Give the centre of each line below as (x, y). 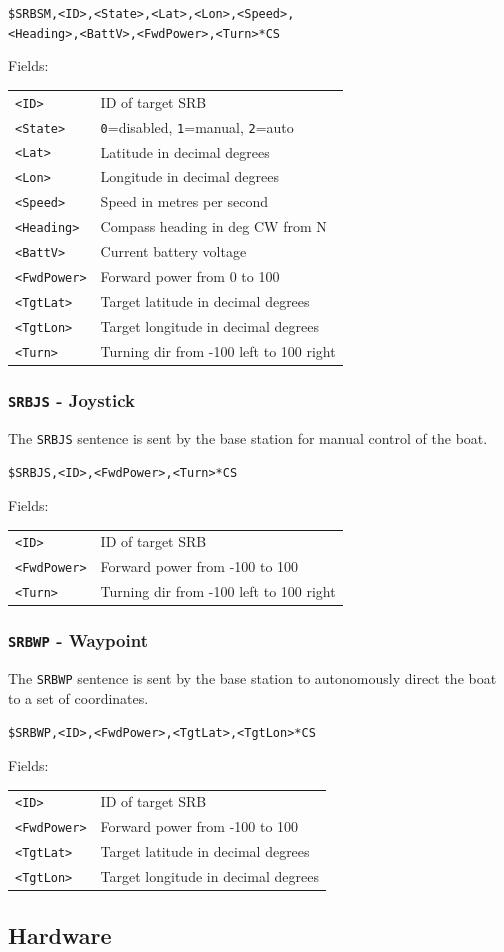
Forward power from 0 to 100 (190, 276)
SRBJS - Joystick (71, 399)
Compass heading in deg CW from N (213, 226)
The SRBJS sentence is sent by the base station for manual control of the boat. (248, 437)
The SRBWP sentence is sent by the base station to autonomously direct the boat (252, 678)
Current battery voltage (173, 251)
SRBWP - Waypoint (78, 640)
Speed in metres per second (184, 201)
